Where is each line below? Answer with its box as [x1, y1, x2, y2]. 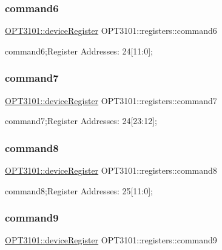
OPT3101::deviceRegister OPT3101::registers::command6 [5, 24, 217, 37]
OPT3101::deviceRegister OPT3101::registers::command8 [5, 164, 217, 177]
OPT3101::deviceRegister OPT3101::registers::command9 [5, 234, 217, 246]
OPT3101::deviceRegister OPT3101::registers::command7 [5, 94, 217, 107]
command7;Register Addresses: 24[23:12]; [5, 114, 158, 127]
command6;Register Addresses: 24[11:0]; [5, 44, 153, 57]
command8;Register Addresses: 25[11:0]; [5, 184, 153, 197]
